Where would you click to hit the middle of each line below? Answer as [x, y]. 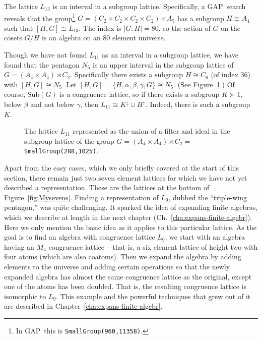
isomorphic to [25, 296]
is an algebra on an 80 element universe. [104, 38]
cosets [13, 38]
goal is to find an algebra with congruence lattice [80, 237]
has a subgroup [201, 18]
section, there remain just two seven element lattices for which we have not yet [126, 177]
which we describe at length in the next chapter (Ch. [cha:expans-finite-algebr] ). [128, 217]
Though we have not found [46, 55]
